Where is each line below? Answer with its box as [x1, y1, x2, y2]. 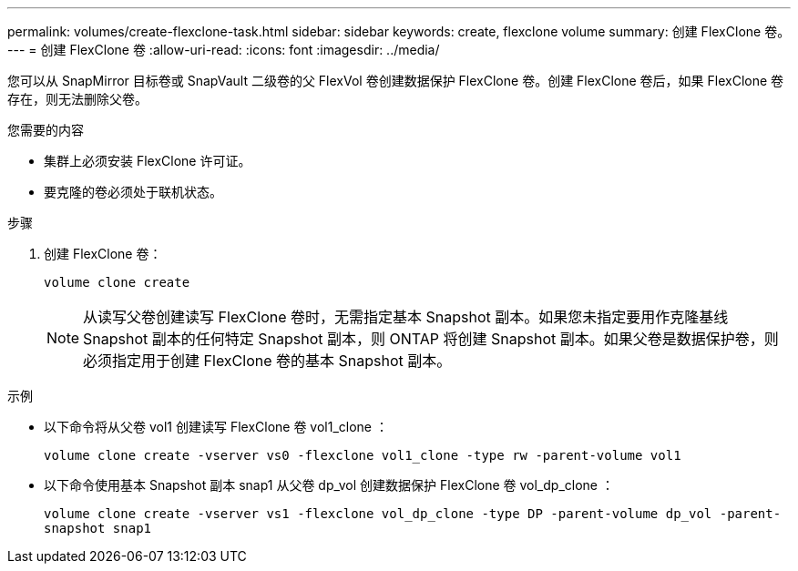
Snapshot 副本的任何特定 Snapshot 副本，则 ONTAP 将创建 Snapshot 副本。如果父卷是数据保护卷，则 [83, 330, 779, 348]
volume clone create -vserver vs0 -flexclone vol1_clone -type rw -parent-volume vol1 [44, 448, 681, 463]
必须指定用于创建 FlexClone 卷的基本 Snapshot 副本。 [83, 352, 452, 370]
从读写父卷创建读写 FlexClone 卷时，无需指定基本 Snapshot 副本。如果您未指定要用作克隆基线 [83, 308, 729, 326]
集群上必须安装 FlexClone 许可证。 [44, 153, 251, 168]
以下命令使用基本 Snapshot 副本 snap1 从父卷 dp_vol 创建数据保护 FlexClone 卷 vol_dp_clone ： [44, 477, 614, 493]
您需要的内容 [7, 122, 84, 138]
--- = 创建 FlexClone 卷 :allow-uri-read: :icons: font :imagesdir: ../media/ [7, 42, 440, 57]
